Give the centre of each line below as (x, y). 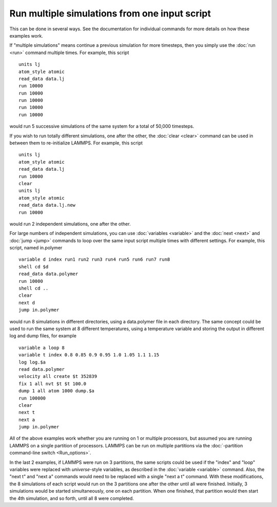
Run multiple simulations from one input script (110, 13)
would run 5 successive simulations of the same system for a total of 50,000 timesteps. (102, 126)
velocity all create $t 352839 (58, 376)
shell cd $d (34, 267)
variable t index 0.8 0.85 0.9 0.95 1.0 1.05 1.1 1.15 (89, 355)
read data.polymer (42, 369)
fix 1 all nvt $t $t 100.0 (53, 384)
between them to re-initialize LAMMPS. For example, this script (76, 143)
